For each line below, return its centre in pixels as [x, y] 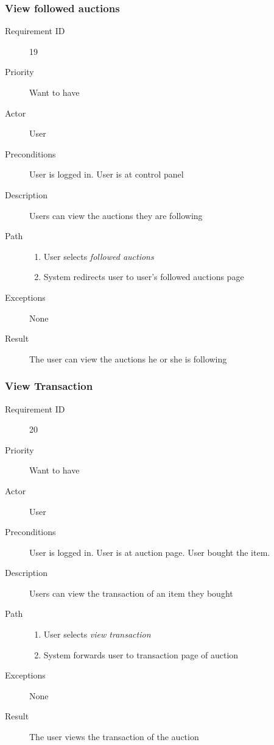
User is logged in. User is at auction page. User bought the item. [150, 552]
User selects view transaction [97, 634]
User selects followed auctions [99, 256]
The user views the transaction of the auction [114, 737]
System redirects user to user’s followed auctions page [144, 277]
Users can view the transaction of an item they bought [131, 593]
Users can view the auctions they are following [116, 215]
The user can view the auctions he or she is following [128, 358]
